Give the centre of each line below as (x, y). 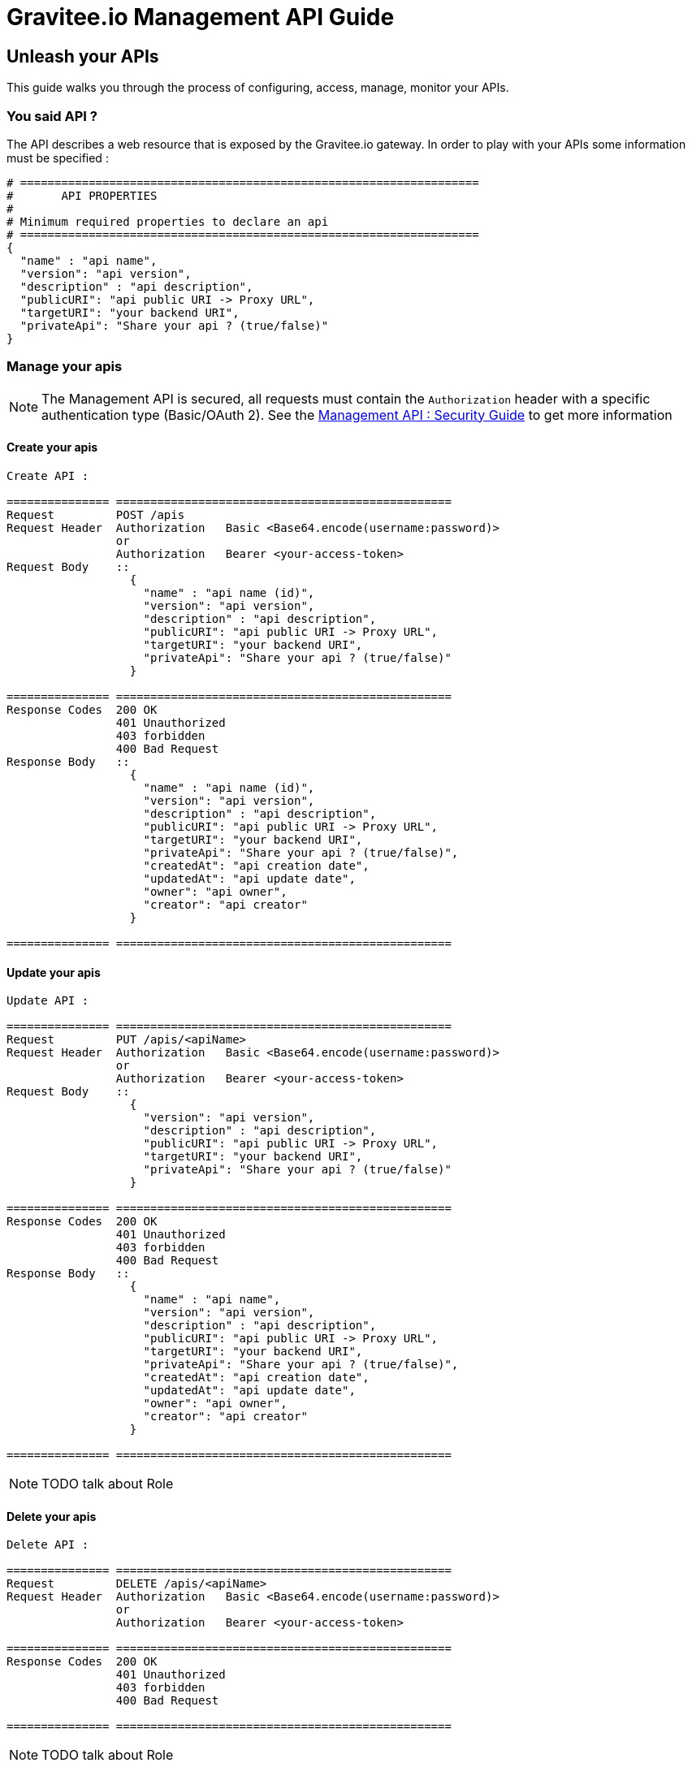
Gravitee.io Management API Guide (201, 17)
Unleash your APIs (83, 56)
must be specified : (58, 158)
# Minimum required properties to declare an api (168, 221)
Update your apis (54, 972)
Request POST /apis (96, 514)
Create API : (48, 475)
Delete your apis (52, 1516)
